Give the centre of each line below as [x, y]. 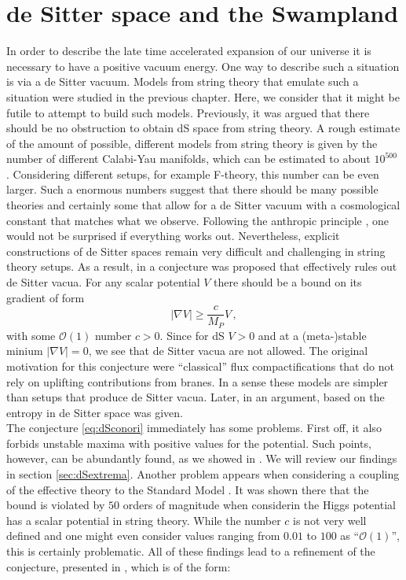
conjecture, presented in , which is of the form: [119, 566]
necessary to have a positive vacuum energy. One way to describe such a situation [203, 66]
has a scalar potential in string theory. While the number [144, 520]
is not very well [330, 520]
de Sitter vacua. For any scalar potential [103, 282]
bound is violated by [56, 505]
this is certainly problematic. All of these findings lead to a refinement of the [191, 551]
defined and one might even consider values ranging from [143, 536]
